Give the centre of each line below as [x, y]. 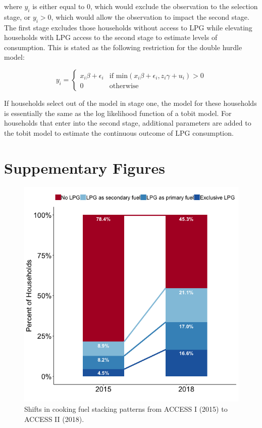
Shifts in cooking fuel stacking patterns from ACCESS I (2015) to [126, 409]
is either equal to [59, 6]
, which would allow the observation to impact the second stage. [150, 16]
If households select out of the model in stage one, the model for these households [130, 103]
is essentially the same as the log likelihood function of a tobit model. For [118, 113]
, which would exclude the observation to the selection [174, 6]
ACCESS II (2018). [54, 419]
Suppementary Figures [85, 167]
